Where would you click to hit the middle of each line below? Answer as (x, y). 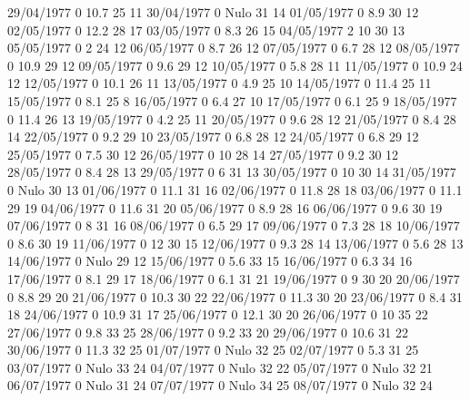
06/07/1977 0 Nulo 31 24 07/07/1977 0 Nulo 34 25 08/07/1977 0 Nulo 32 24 (220, 385)
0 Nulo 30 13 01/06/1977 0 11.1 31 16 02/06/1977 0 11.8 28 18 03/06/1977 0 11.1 (235, 189)
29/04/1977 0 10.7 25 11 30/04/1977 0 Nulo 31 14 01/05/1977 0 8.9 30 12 (213, 12)
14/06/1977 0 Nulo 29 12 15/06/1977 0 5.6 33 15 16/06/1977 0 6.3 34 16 (210, 261)
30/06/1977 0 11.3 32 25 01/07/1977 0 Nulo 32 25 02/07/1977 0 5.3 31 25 (213, 350)
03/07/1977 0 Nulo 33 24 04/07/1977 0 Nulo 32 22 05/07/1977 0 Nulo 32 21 (220, 367)
